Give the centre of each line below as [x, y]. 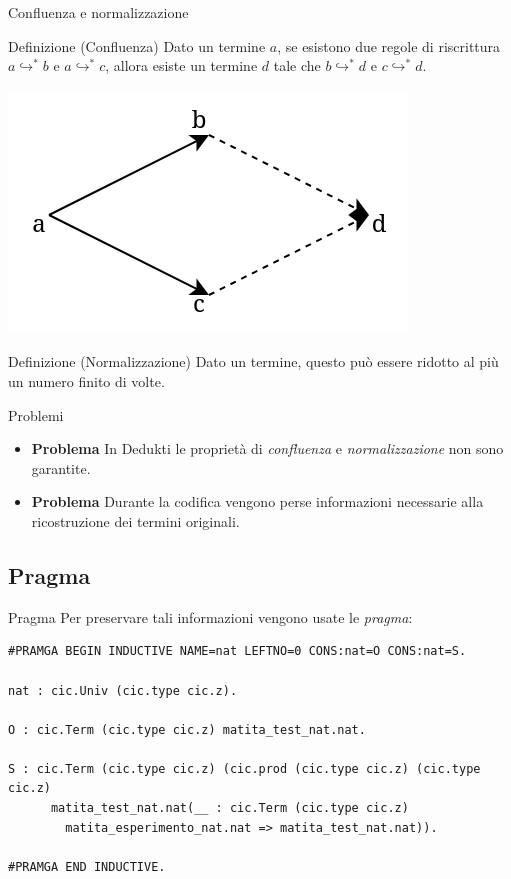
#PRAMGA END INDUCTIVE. [87, 866]
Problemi [36, 414]
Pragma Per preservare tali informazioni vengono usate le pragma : [210, 616]
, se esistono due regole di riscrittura [389, 45]
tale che [297, 65]
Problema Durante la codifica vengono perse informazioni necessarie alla [257, 501]
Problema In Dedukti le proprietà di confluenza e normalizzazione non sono [267, 448]
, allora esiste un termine [181, 65]
